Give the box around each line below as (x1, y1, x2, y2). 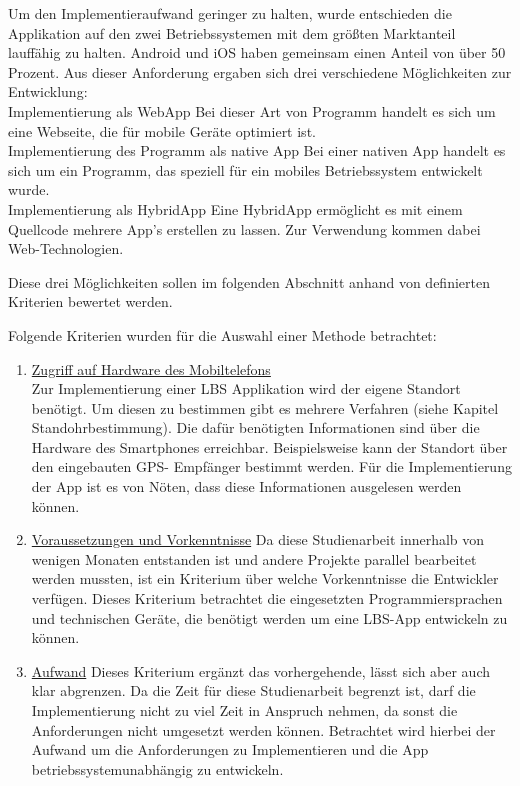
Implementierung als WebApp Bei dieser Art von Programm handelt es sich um (8, 100, 496, 121)
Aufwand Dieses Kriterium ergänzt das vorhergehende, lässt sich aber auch (31, 660, 491, 681)
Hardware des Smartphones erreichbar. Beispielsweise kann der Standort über (31, 436, 508, 457)
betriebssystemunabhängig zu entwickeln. (31, 758, 284, 779)
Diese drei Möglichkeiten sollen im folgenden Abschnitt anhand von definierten (8, 271, 490, 292)
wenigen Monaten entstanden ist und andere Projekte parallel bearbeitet (31, 548, 477, 569)
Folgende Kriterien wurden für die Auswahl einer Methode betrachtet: (8, 324, 437, 345)
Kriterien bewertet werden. (8, 291, 173, 312)
